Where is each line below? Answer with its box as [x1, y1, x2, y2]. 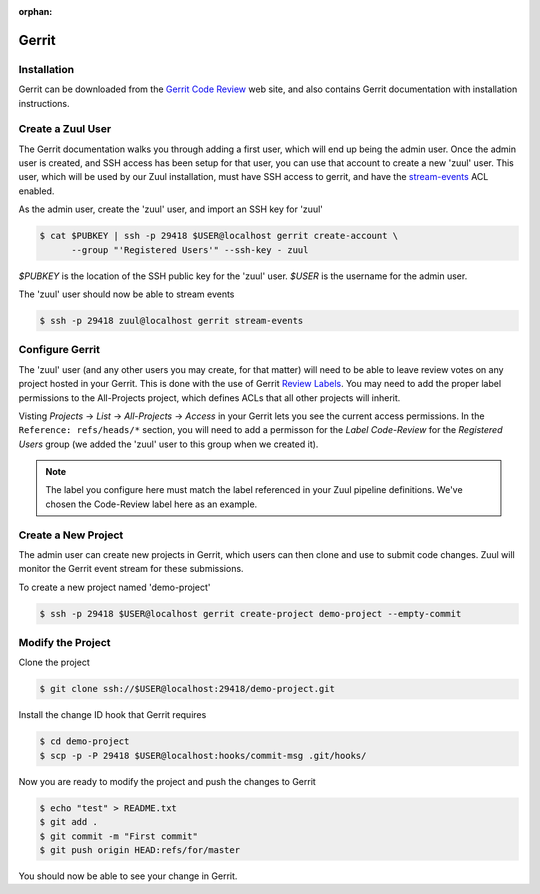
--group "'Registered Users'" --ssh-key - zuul [71, 244, 309, 255]
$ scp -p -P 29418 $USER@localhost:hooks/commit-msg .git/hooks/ [39, 750, 367, 761]
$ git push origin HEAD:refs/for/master [39, 844, 240, 855]
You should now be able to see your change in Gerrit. [18, 870, 238, 882]
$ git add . [39, 816, 99, 828]
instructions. [18, 97, 70, 109]
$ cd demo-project [39, 736, 130, 747]
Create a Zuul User [18, 122, 112, 136]
